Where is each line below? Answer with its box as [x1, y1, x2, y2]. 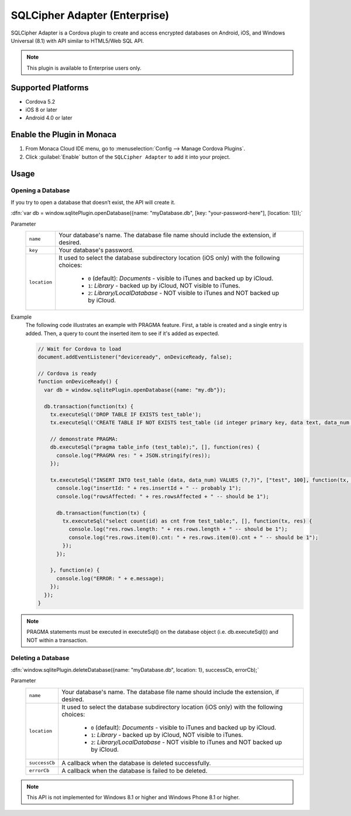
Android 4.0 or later [25, 114, 73, 121]
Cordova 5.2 [25, 98, 56, 105]
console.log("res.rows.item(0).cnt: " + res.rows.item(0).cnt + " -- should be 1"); [68, 534, 319, 541]
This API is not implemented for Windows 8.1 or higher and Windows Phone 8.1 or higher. [26, 794, 240, 801]
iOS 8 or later [25, 106, 58, 114]
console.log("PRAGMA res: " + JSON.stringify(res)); [56, 452, 211, 459]
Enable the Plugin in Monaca [11, 129, 117, 140]
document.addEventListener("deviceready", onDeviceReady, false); [37, 354, 232, 360]
